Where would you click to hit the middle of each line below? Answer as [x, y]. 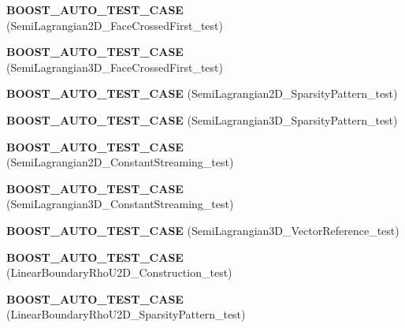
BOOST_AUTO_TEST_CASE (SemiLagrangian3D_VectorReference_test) [203, 230]
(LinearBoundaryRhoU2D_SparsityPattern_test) [126, 314]
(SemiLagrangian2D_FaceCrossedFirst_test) [115, 25]
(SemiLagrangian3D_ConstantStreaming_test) [120, 204]
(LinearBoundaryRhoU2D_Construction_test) [119, 272]
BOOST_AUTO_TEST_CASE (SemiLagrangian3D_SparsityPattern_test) [202, 119]
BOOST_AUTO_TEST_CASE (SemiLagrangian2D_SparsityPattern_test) [202, 93]
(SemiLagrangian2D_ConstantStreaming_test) [120, 162]
